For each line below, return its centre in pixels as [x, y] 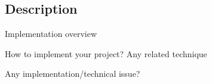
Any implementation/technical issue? [73, 74]
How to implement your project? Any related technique [106, 53]
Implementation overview [51, 34]
